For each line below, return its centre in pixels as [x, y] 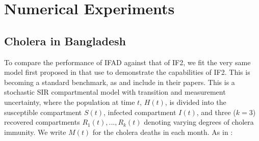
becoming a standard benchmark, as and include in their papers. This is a [120, 82]
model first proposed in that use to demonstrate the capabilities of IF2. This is [127, 72]
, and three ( [216, 112]
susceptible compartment [43, 112]
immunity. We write [35, 132]
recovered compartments [42, 122]
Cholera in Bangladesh [65, 40]
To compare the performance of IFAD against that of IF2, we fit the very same [127, 62]
